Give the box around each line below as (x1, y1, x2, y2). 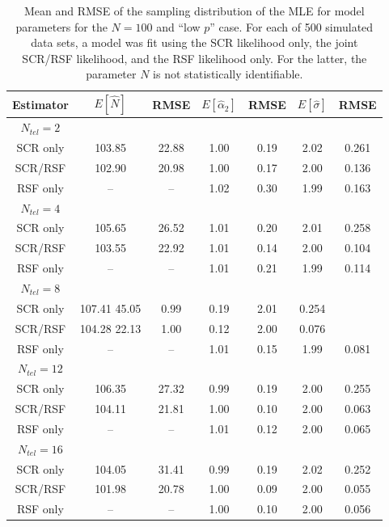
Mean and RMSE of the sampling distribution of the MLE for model (24, 2, 365, 19)
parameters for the (15, 18, 108, 35)
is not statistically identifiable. (153, 65, 303, 82)
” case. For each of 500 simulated (209, 18, 374, 35)
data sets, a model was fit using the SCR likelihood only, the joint (31, 34, 358, 51)
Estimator (12, 95, 69, 112)
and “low (156, 18, 201, 35)
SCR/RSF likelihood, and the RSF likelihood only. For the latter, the (22, 49, 367, 66)
